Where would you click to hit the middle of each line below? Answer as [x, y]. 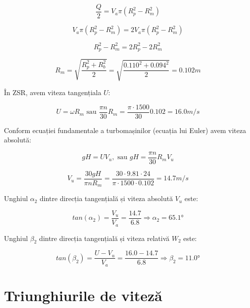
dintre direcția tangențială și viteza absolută [106, 198]
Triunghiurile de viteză [83, 295]
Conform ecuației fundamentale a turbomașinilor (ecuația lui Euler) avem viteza [125, 130]
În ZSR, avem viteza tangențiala [53, 92]
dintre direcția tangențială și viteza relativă [104, 238]
